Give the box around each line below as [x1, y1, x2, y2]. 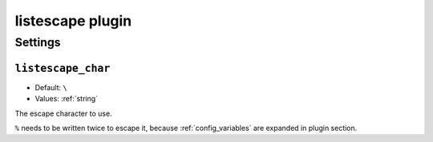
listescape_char [14, 61, 111, 75]
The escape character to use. [14, 108, 112, 118]
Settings [14, 35, 61, 49]
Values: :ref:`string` [34, 94, 99, 104]
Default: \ [34, 82, 67, 92]
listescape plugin [14, 12, 132, 30]
